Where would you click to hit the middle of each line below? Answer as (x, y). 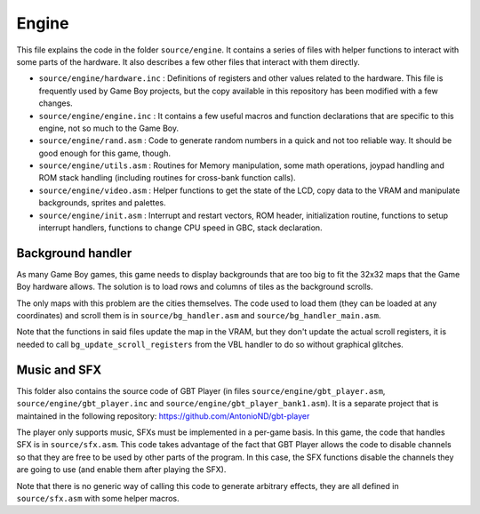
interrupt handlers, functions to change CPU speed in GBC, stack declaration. (181, 228)
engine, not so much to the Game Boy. (109, 128)
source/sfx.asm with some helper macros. (98, 498)
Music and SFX (59, 369)
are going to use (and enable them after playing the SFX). (121, 470)
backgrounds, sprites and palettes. (102, 203)
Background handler (74, 253)
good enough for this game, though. (105, 153)
